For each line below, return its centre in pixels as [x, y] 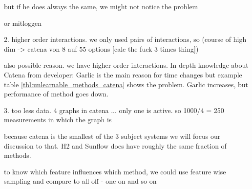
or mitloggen [23, 23]
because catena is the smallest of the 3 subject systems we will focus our [112, 136]
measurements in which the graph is [58, 120]
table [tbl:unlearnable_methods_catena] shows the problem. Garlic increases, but [126, 84]
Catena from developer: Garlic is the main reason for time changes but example [123, 74]
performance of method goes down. [56, 94]
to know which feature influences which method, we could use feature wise [115, 171]
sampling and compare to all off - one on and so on [80, 181]
